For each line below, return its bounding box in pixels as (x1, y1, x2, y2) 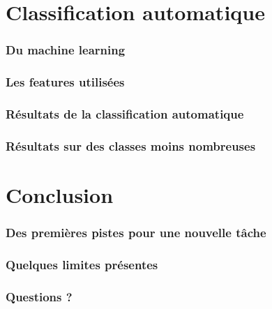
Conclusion (6, 180, 114, 209)
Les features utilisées (6, 73, 125, 91)
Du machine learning (6, 41, 126, 59)
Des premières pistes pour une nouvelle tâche (6, 224, 266, 241)
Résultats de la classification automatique (6, 105, 244, 122)
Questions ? (6, 287, 73, 305)
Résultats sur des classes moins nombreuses (6, 137, 256, 154)
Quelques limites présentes (6, 255, 158, 273)
